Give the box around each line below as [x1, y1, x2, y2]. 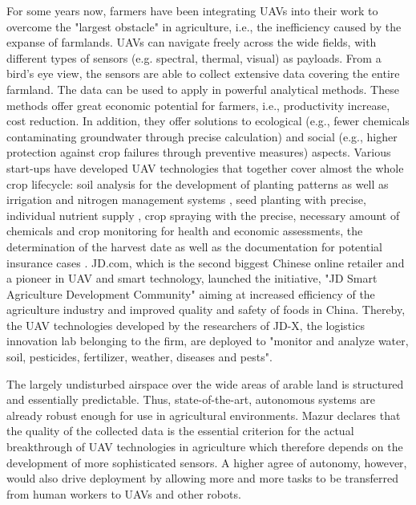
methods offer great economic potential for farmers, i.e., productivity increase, [6, 96, 390, 113]
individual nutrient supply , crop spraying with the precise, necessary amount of [6, 206, 400, 223]
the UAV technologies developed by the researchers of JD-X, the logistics [6, 316, 365, 333]
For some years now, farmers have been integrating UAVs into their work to [6, 2, 378, 18]
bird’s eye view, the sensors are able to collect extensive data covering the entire [6, 65, 400, 82]
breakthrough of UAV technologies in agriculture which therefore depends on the [6, 438, 403, 455]
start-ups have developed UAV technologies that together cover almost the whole [6, 159, 404, 176]
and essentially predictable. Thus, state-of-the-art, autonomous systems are [6, 391, 375, 408]
